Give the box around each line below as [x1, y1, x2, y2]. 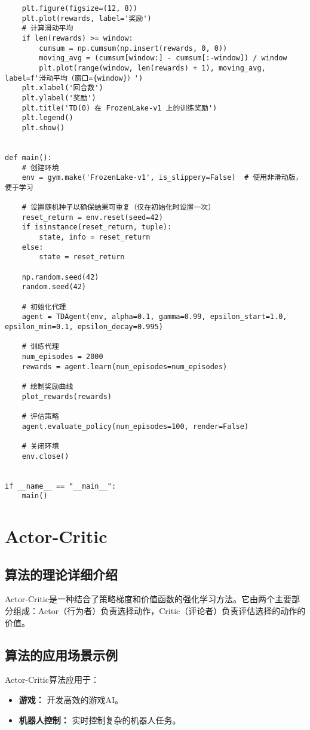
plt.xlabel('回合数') [22, 84, 103, 93]
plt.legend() [22, 114, 73, 122]
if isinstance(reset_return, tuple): [22, 223, 172, 232]
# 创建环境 [22, 163, 59, 172]
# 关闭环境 [22, 441, 59, 450]
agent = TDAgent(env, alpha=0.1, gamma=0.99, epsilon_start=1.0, [22, 312, 287, 321]
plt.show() [22, 123, 65, 132]
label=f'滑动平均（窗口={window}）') [5, 73, 143, 82]
